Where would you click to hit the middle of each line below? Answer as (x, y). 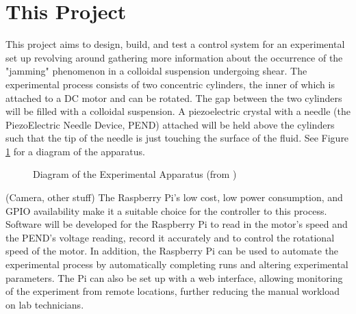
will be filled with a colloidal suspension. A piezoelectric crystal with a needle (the (178, 111)
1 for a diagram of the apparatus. (75, 151)
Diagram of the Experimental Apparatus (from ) (135, 174)
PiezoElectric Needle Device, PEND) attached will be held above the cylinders (170, 124)
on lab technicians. (45, 304)
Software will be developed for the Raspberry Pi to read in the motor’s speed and (177, 224)
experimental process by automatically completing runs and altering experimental (177, 264)
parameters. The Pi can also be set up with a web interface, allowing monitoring (174, 277)
